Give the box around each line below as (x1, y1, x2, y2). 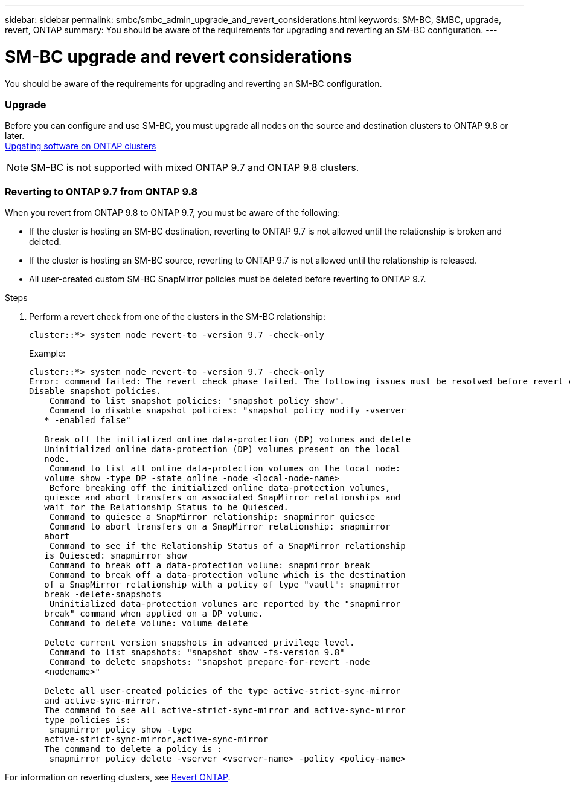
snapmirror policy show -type (49, 725, 192, 734)
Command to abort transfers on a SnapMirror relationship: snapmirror (49, 522, 391, 531)
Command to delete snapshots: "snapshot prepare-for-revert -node (49, 657, 370, 667)
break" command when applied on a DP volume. (44, 609, 263, 618)
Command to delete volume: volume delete (49, 618, 248, 628)
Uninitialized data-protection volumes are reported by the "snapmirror (49, 599, 401, 609)
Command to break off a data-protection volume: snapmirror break (49, 560, 370, 570)
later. (5, 131, 25, 141)
